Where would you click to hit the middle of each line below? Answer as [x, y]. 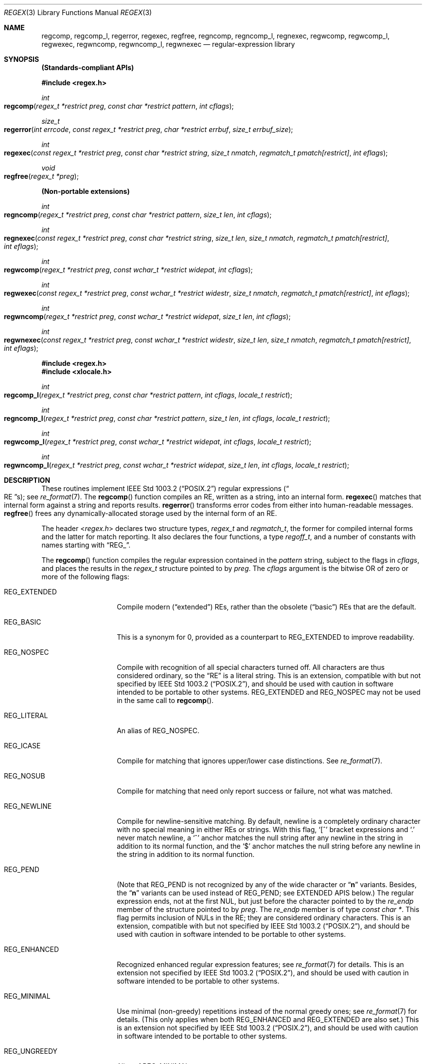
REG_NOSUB [25, 776]
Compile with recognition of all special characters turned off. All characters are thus [251, 667]
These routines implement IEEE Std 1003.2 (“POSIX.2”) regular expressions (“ [165, 488]
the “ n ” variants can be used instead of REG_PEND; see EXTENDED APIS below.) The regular [265, 893]
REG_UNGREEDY [31, 1051]
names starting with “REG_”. [86, 545]
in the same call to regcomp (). [165, 700]
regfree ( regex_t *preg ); [41, 176]
